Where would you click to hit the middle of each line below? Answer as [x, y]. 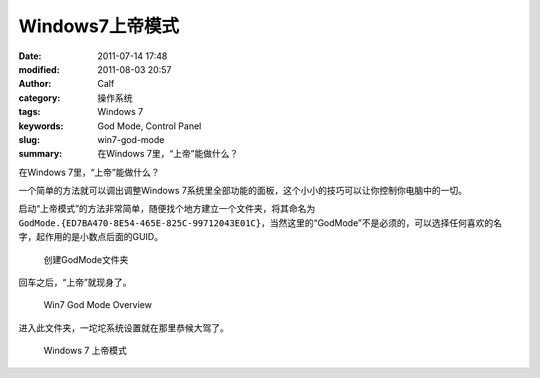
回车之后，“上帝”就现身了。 [75, 282]
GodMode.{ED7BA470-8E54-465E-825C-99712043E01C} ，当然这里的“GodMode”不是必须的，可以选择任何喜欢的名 [260, 222]
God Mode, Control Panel [149, 126]
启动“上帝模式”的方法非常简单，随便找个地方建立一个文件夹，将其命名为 [167, 209]
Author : [35, 84]
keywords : [41, 126]
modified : [39, 69]
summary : [40, 154]
